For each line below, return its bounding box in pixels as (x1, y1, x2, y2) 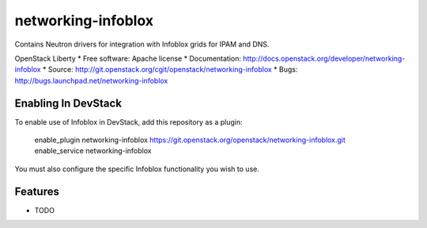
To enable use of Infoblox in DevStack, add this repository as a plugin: (14, 117, 243, 126)
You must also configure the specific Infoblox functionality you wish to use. (14, 164, 260, 174)
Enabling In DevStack (14, 96, 123, 110)
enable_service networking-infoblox (34, 146, 152, 155)
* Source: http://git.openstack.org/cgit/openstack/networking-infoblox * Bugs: (42, 65, 298, 74)
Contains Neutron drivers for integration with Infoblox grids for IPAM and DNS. (14, 39, 270, 49)
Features (14, 185, 59, 198)
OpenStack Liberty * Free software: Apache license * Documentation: (14, 54, 241, 63)
